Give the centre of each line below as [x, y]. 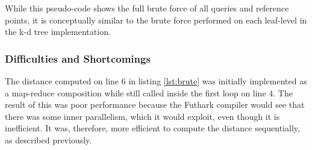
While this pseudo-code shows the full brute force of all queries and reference [147, 8]
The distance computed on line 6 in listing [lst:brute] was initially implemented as [156, 81]
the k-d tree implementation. [58, 32]
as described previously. [48, 139]
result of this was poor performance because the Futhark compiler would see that [155, 105]
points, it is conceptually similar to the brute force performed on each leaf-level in [156, 20]
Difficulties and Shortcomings [78, 58]
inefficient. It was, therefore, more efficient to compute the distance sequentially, [152, 128]
